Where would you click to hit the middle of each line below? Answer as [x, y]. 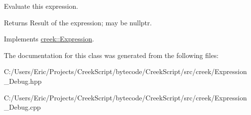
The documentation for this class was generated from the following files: [111, 55]
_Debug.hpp [23, 81]
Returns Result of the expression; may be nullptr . [78, 22]
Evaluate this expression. [41, 6]
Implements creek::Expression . [49, 39]
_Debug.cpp [22, 107]
